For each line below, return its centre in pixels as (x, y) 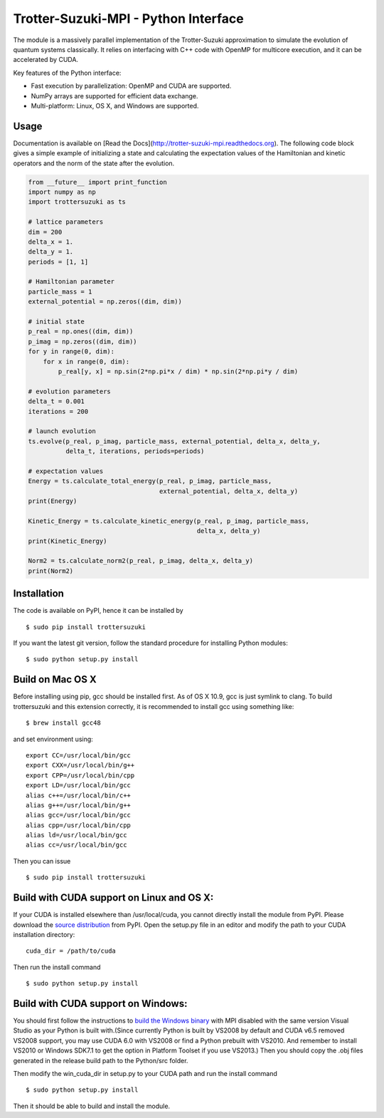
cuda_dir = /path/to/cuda (71, 951)
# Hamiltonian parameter (71, 282)
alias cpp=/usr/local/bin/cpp (79, 825)
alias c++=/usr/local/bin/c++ (79, 795)
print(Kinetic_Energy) (68, 541)
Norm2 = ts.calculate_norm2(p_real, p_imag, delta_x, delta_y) (141, 561)
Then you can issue (42, 861)
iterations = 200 (58, 411)
